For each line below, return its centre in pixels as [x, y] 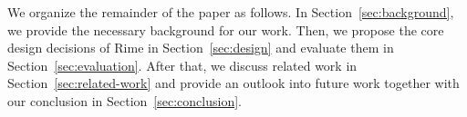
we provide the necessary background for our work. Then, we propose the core [226, 29]
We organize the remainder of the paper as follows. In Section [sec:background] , [231, 12]
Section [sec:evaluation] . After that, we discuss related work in [182, 65]
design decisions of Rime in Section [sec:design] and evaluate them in [201, 48]
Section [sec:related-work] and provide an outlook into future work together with [233, 83]
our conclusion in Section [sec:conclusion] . [125, 100]
